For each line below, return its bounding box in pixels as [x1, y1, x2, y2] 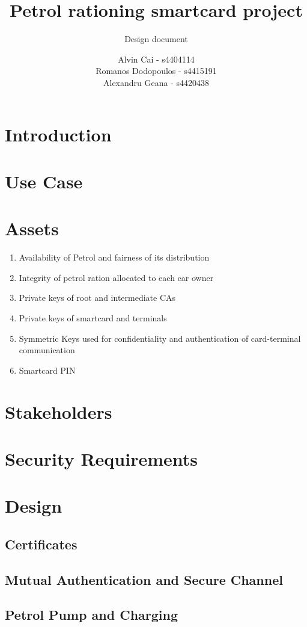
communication [19, 344, 75, 356]
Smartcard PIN [19, 363, 76, 376]
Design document [124, 32, 188, 45]
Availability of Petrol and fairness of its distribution [19, 251, 210, 264]
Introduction [5, 122, 112, 146]
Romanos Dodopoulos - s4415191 [96, 64, 217, 77]
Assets [5, 216, 59, 241]
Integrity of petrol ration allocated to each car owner [19, 271, 214, 283]
